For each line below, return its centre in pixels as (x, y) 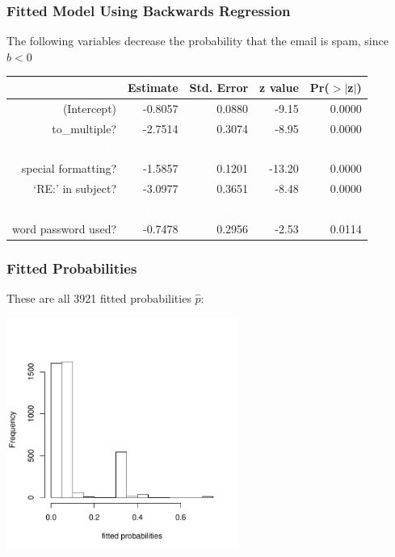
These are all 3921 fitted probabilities (99, 298)
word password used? (65, 228)
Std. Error (219, 87)
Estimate (153, 87)
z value (279, 87)
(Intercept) (90, 108)
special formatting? (69, 168)
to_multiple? (84, 128)
